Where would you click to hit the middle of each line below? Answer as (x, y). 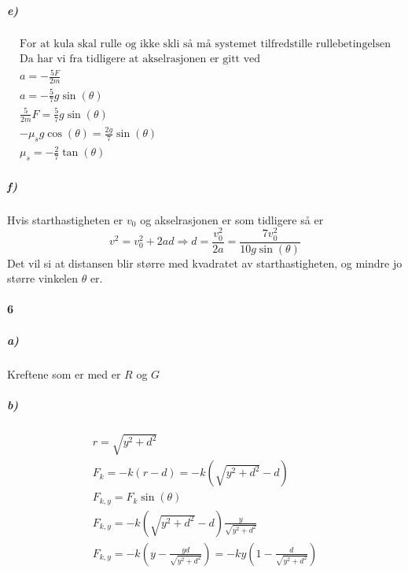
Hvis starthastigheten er (65, 219)
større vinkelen (42, 278)
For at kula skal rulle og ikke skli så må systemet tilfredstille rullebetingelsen (205, 44)
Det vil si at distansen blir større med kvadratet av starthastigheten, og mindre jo (205, 262)
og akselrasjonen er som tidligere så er (232, 219)
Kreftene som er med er (64, 373)
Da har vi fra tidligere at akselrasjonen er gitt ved (140, 59)
